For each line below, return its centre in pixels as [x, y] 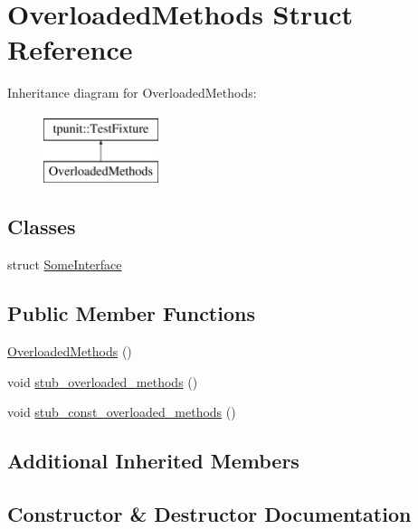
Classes [42, 227]
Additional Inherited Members [153, 461]
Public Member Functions [131, 313]
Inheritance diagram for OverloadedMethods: [132, 93]
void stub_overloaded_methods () [103, 381]
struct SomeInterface [65, 264]
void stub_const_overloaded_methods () [122, 412]
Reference [70, 49]
